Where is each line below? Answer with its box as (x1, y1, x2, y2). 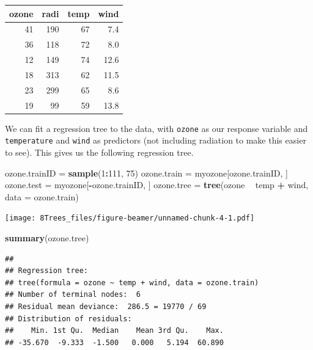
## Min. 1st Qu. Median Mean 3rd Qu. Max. (5, 326, 224, 335)
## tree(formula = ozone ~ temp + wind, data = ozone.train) (5, 278, 259, 287)
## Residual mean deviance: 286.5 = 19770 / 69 (5, 302, 207, 311)
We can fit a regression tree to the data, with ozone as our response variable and (5, 122, 308, 134)
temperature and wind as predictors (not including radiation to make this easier (5, 134, 306, 147)
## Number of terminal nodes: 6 (5, 290, 141, 299)
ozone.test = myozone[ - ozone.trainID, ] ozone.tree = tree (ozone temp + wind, (5, 178, 309, 191)
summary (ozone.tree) (5, 232, 89, 244)
